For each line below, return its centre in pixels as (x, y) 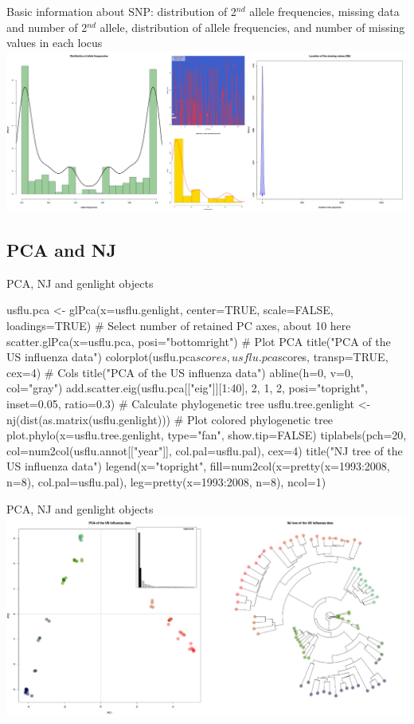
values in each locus (55, 43)
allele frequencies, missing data (324, 11)
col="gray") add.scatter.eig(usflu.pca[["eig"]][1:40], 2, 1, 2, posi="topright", (187, 388)
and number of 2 (47, 27)
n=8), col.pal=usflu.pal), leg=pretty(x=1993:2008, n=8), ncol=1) (166, 482)
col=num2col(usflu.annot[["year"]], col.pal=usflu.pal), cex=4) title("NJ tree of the (205, 450)
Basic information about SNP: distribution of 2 (121, 11)
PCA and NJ (62, 250)
